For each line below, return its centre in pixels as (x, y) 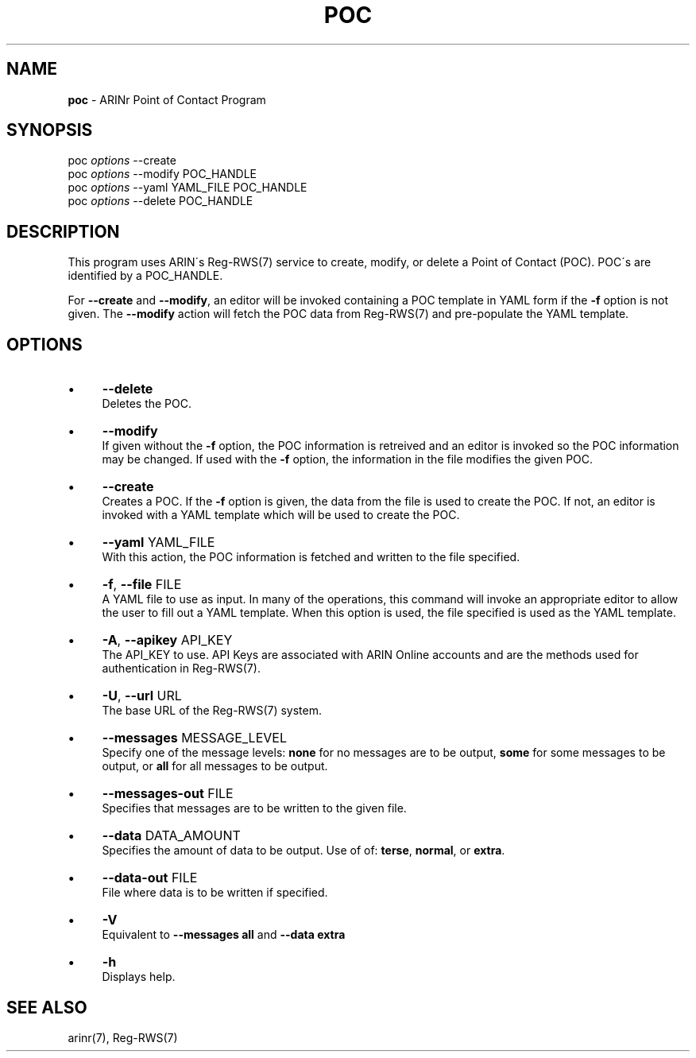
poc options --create (122, 161)
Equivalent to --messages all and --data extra (224, 935)
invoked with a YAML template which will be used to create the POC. (281, 515)
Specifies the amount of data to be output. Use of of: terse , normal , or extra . (304, 851)
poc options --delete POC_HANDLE (160, 201)
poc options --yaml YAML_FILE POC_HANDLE (188, 188)
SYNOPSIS (50, 130)
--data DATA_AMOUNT (171, 836)
